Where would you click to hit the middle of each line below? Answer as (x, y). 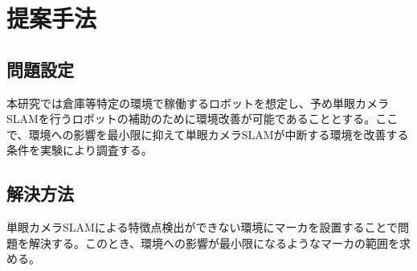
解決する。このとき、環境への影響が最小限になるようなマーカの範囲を (214, 242)
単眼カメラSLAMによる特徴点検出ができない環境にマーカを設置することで (202, 227)
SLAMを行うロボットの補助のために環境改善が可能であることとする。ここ (202, 119)
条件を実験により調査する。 (80, 150)
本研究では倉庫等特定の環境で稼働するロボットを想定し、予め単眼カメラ (198, 103)
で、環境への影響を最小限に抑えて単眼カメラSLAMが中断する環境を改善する (208, 134)
